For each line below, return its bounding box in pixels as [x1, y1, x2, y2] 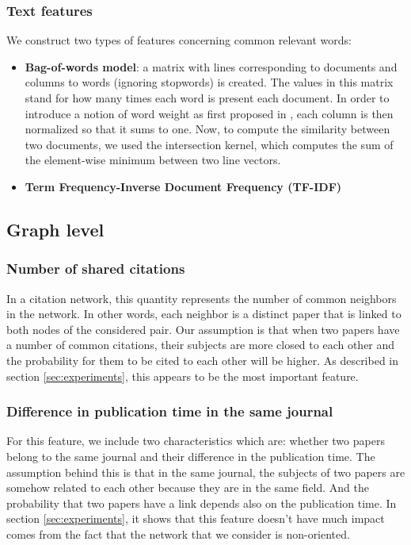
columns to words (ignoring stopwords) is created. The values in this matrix [25, 74, 394, 90]
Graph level [6, 217, 105, 241]
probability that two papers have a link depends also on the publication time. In [6, 494, 397, 511]
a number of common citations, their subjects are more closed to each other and [6, 336, 395, 353]
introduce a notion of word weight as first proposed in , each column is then [25, 105, 394, 121]
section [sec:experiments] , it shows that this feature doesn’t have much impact [6, 510, 385, 527]
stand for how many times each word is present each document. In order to [25, 90, 390, 106]
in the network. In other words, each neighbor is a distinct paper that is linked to [6, 305, 401, 322]
